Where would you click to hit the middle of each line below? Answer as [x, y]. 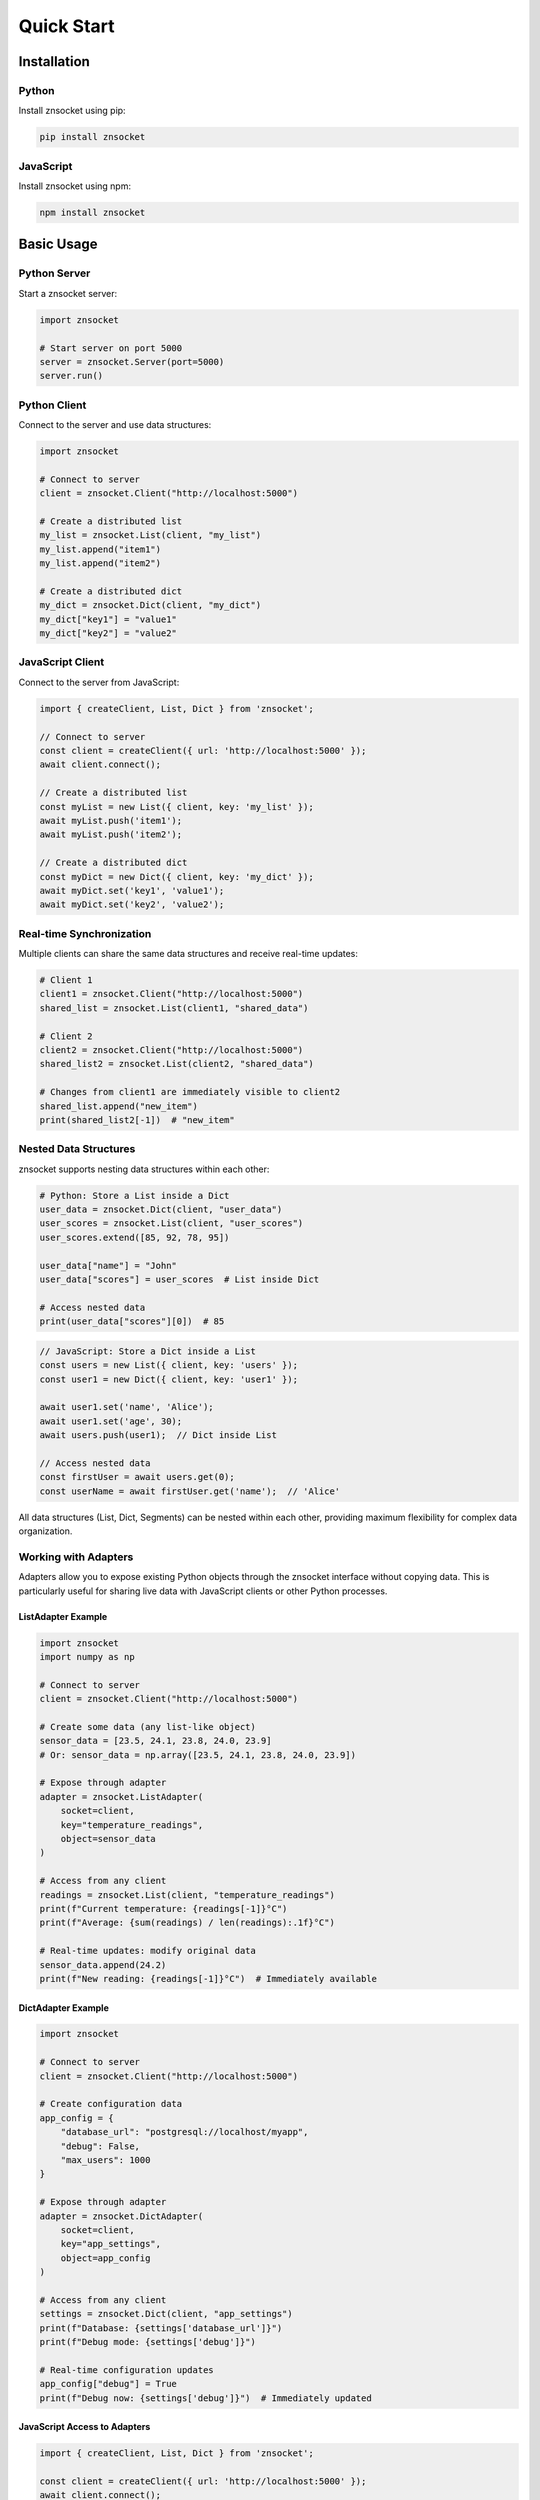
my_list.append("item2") [100, 563]
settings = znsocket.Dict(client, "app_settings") [166, 2314]
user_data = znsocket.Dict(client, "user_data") [161, 1209]
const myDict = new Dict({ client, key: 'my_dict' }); [176, 876]
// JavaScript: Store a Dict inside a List [148, 1351]
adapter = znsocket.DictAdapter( [121, 2216]
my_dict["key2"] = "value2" [108, 633]
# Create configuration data [111, 2104]
